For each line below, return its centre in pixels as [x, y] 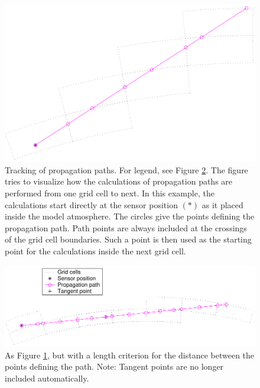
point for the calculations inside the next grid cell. [95, 250]
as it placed [222, 204]
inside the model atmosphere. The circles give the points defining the [130, 216]
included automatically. [47, 378]
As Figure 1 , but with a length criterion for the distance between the [130, 355]
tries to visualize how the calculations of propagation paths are [119, 181]
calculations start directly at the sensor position [91, 204]
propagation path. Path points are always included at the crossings [126, 227]
